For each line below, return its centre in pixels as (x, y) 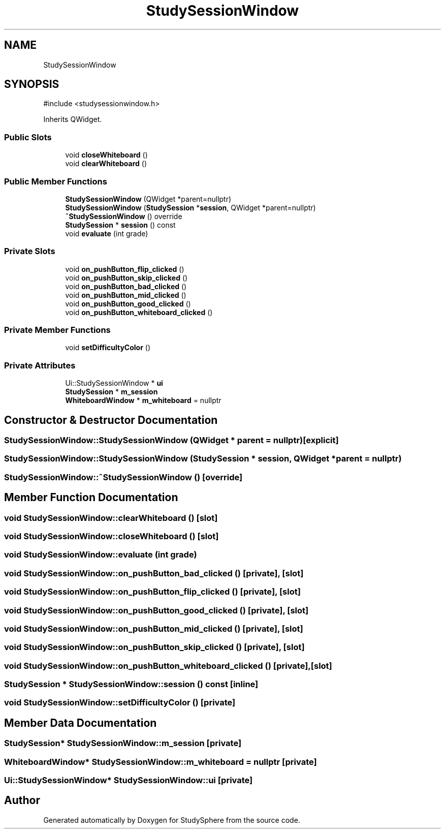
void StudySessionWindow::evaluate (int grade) (101, 555)
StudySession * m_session (112, 392)
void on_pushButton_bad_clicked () (126, 286)
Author (22, 800)
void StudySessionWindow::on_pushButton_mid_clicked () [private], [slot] (154, 628)
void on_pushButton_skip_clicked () (126, 277)
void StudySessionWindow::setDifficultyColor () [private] (120, 703)
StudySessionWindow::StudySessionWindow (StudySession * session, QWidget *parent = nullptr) (203, 459)
